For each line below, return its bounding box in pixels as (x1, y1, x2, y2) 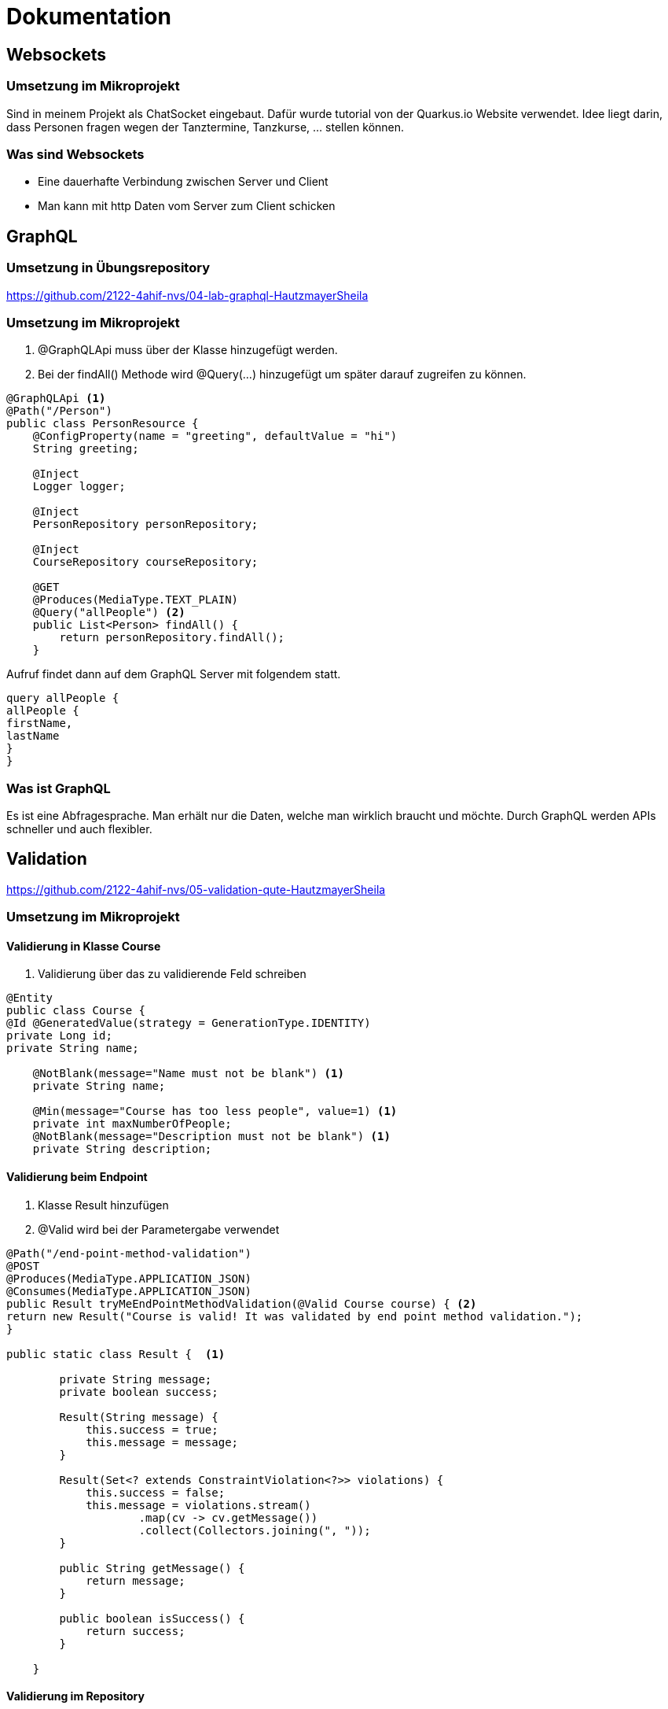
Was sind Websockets (6, 146, 145, 162)
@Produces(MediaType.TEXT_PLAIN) (32, 593, 239, 607)
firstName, (6, 717, 73, 730)
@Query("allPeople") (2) (32, 606, 185, 619)
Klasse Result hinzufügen (38, 1198, 169, 1212)
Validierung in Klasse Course (6, 939, 161, 953)
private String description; (32, 1142, 212, 1156)
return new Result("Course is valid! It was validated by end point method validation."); (6, 1309, 583, 1323)
